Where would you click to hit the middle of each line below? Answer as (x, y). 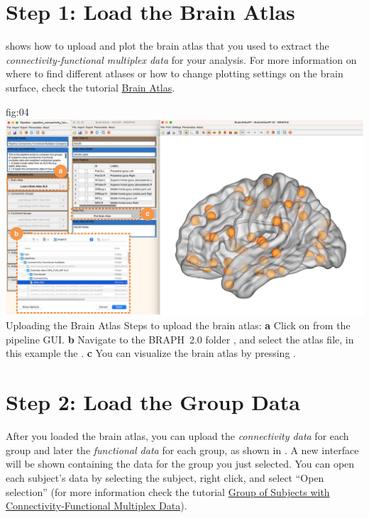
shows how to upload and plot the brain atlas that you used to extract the (167, 46)
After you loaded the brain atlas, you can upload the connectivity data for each (177, 436)
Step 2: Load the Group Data (153, 402)
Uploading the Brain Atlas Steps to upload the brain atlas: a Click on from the (178, 325)
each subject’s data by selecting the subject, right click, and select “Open (165, 477)
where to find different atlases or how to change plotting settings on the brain (175, 73)
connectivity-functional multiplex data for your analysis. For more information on (181, 59)
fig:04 (17, 111)
